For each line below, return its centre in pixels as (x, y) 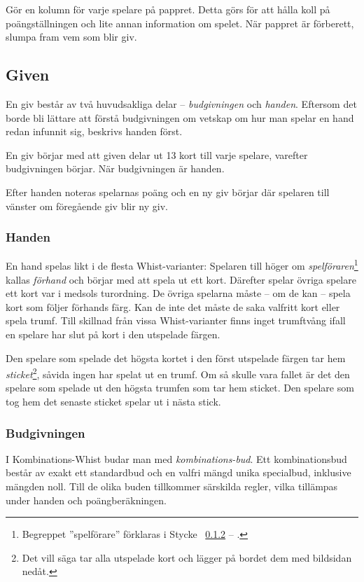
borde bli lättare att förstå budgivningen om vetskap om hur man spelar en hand (180, 117)
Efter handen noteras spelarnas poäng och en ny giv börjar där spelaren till (168, 192)
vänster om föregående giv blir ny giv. (87, 206)
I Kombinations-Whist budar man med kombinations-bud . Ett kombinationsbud (176, 458)
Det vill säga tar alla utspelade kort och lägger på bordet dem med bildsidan (187, 557)
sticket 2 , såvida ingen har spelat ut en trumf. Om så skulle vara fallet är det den (178, 373)
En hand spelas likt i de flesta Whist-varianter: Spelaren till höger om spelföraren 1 (182, 265)
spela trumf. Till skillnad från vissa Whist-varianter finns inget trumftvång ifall (176, 320)
